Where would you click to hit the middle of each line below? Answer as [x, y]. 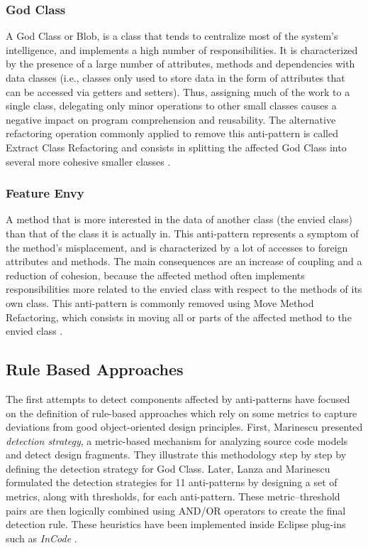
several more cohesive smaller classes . [88, 161]
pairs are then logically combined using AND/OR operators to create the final [176, 510]
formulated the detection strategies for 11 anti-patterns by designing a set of [172, 482]
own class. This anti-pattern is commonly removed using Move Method [160, 302]
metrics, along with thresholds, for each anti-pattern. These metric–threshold [173, 496]
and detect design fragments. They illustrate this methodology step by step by [176, 455]
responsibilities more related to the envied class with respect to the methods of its [184, 289]
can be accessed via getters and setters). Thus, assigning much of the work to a [178, 91]
